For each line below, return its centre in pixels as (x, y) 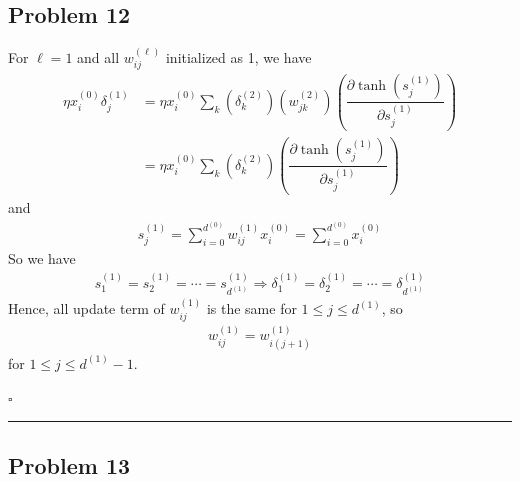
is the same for (251, 308)
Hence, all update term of (86, 308)
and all (98, 57)
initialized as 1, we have (238, 57)
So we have (42, 258)
